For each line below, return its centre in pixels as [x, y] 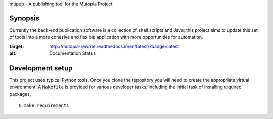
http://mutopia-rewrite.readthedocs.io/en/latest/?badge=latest [114, 46]
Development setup [41, 68]
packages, [20, 94]
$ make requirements [44, 106]
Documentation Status [73, 53]
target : [17, 46]
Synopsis [25, 18]
